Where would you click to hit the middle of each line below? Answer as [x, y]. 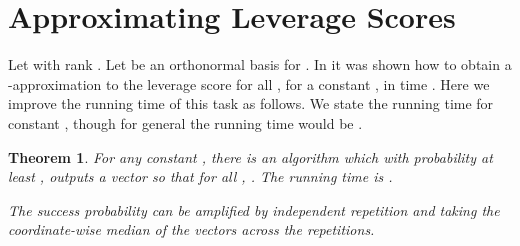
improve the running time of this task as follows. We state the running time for [251, 103]
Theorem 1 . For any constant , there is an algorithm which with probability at [250, 156]
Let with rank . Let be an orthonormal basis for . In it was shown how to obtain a [260, 64]
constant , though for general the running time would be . [185, 122]
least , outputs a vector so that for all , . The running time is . [200, 176]
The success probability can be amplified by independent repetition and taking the [254, 209]
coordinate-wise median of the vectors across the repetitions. [191, 229]
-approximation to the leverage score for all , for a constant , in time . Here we [249, 83]
